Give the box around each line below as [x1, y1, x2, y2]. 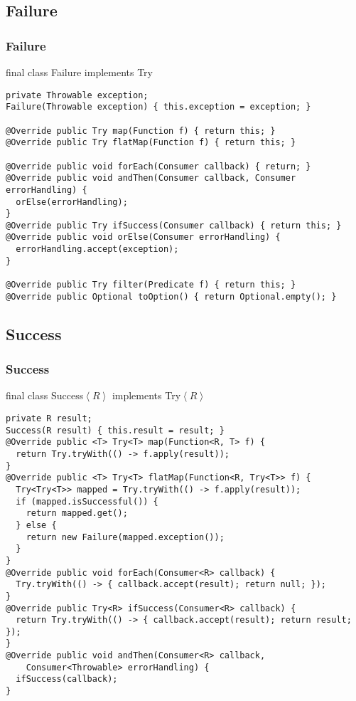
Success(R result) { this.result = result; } [6, 425, 225, 436]
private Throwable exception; [6, 90, 149, 100]
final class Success [6, 388, 84, 403]
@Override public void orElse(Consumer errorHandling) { [6, 232, 281, 243]
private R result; [6, 413, 92, 423]
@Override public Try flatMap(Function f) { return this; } [6, 137, 296, 148]
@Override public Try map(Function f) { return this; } [6, 125, 276, 136]
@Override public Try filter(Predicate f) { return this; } [6, 280, 296, 290]
